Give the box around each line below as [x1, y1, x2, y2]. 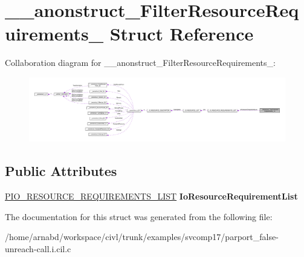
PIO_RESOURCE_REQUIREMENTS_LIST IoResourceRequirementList [5, 190, 298, 203]
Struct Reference [109, 21, 254, 46]
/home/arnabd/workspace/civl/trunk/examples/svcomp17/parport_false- [5, 230, 279, 243]
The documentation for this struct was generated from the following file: [5, 210, 273, 223]
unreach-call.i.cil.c [5, 242, 71, 255]
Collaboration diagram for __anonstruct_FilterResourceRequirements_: [5, 56, 276, 69]
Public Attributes [5, 161, 117, 180]
